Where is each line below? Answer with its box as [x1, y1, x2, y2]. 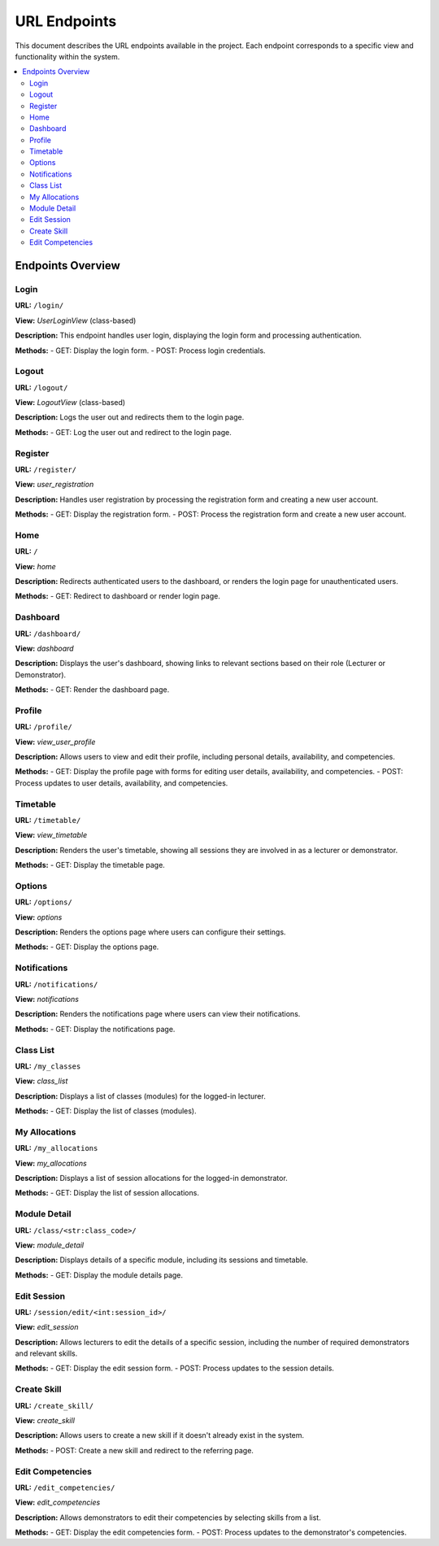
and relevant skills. [15, 1348, 78, 1358]
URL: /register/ [15, 464, 77, 474]
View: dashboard [15, 643, 74, 653]
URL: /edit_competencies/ [15, 1483, 115, 1492]
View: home [15, 561, 56, 571]
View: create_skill [15, 1415, 75, 1425]
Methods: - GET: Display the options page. [15, 942, 159, 952]
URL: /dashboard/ [15, 629, 81, 638]
